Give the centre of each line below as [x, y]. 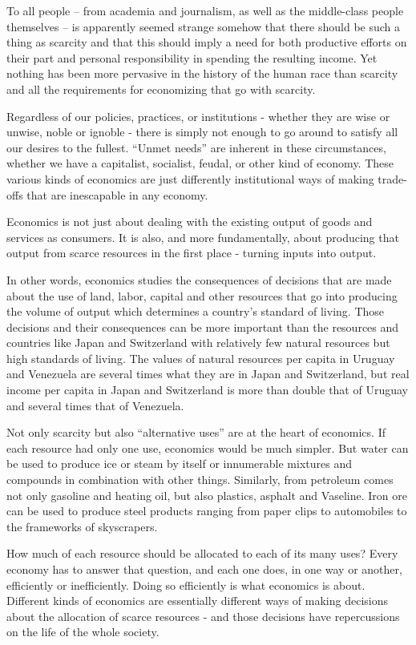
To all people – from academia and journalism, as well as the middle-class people [205, 10]
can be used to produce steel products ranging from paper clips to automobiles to [207, 511]
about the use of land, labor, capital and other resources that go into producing [202, 295]
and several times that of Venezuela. [95, 405]
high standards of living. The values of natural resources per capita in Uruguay [201, 358]
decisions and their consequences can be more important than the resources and [203, 327]
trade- [392, 178]
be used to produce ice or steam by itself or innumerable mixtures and [179, 464]
